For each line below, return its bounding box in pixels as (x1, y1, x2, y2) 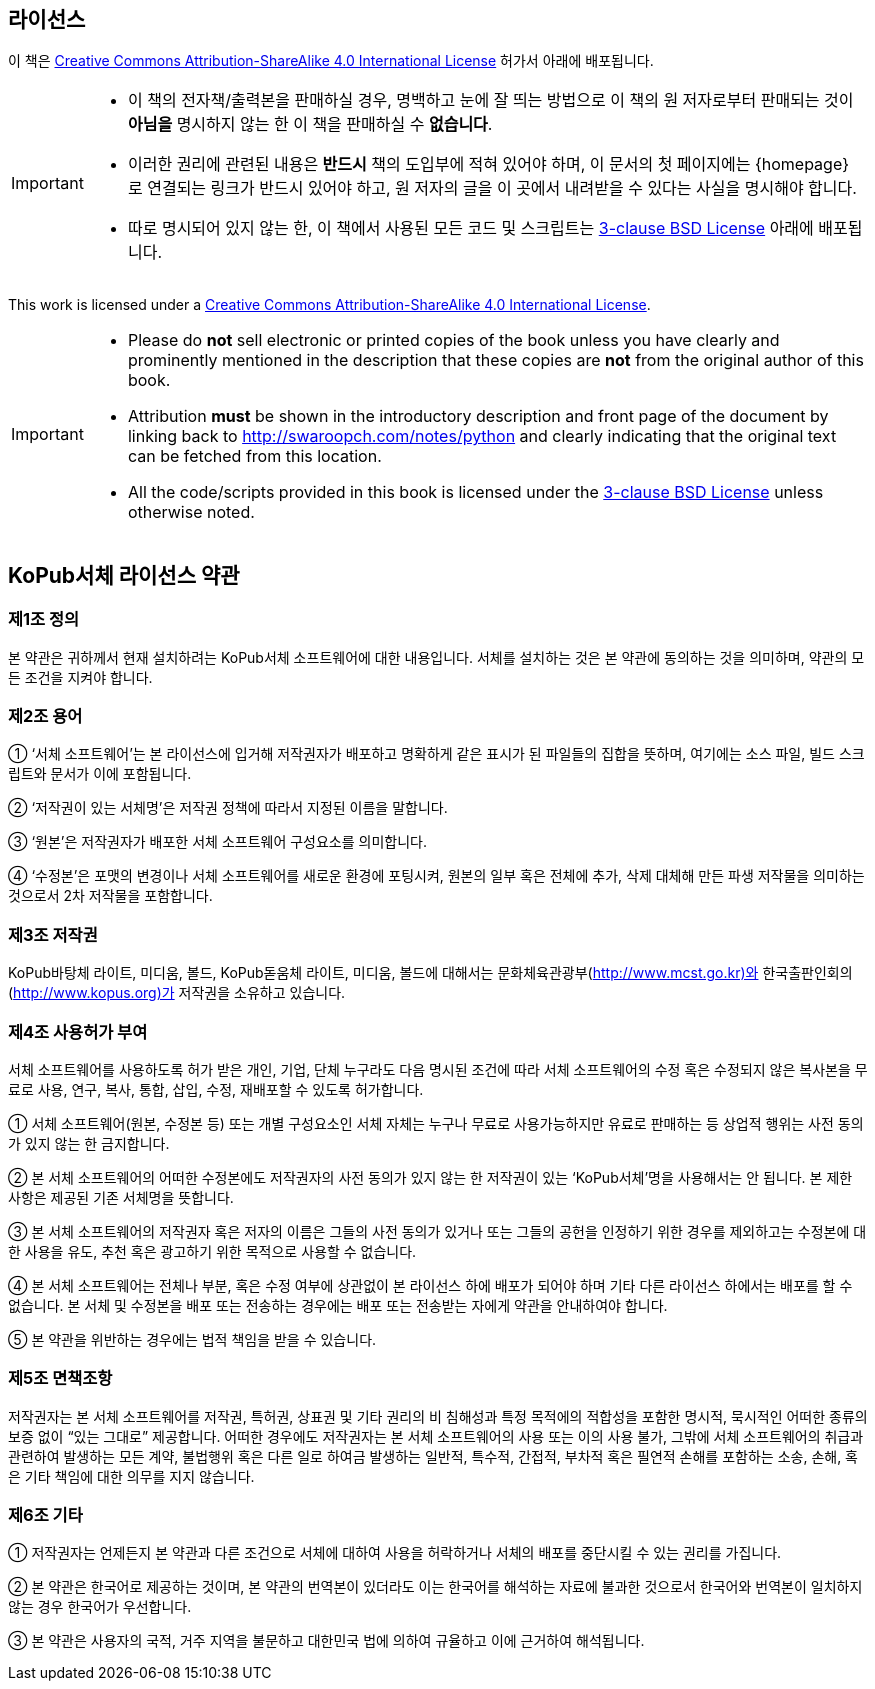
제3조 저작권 (8, 924, 98, 945)
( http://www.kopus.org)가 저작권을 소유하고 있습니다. (8, 984, 346, 1002)
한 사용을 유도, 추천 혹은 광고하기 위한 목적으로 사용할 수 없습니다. (8, 1242, 417, 1260)
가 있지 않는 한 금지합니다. (8, 1134, 170, 1152)
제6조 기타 (8, 1505, 83, 1526)
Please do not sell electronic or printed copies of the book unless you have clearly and (127, 330, 780, 351)
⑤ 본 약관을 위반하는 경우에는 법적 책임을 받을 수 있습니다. (8, 1330, 377, 1348)
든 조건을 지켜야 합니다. (8, 668, 153, 686)
